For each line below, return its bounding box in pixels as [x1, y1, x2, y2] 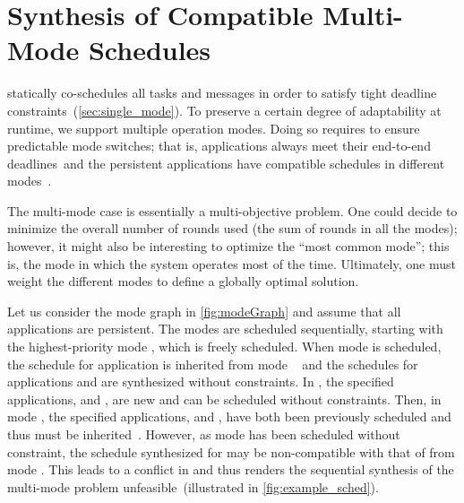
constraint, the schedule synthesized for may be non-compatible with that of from [7, 442, 455, 461]
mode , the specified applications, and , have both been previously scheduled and [7, 407, 451, 426]
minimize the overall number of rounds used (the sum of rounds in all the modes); [7, 219, 458, 238]
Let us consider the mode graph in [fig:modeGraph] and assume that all [7, 301, 401, 320]
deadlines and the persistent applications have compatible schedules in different [7, 153, 445, 172]
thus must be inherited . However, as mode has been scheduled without [7, 425, 400, 443]
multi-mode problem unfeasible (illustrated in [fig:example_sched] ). [7, 477, 379, 496]
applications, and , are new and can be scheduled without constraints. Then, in [7, 389, 442, 408]
